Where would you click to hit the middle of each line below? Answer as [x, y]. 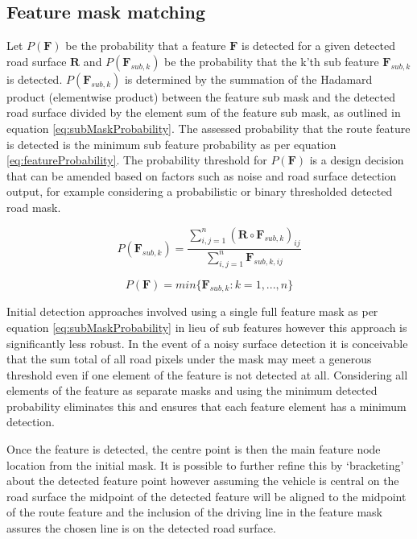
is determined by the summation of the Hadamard [248, 79]
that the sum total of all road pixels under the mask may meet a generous [189, 359]
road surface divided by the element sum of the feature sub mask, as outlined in [204, 112]
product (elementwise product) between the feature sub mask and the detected [201, 96]
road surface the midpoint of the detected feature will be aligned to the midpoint [206, 496]
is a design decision [357, 160]
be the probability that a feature [146, 46]
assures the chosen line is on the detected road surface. [141, 528]
